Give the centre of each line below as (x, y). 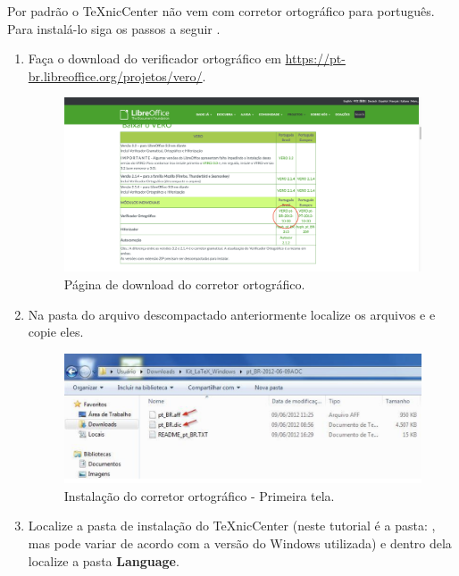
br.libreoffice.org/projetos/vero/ (115, 75)
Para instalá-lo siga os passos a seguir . (114, 28)
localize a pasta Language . (104, 560)
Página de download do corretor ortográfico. (184, 284)
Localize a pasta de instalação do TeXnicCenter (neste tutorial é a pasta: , (232, 526)
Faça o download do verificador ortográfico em (154, 58)
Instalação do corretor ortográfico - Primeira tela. (199, 495)
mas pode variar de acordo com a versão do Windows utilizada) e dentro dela (240, 543)
